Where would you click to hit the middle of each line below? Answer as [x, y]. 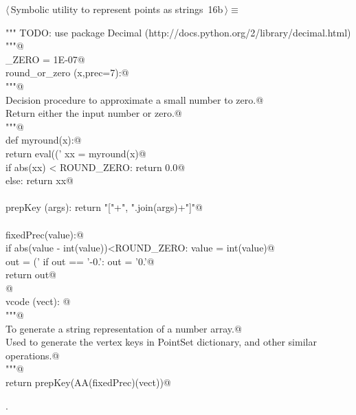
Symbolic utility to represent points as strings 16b [117, 9]
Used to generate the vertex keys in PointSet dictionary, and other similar [161, 342]
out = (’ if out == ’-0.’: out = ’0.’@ [80, 261]
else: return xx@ [40, 180]
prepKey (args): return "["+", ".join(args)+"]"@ [104, 207]
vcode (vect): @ [38, 301]
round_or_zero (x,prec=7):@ [67, 72]
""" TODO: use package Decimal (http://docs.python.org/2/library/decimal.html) [178, 32]
